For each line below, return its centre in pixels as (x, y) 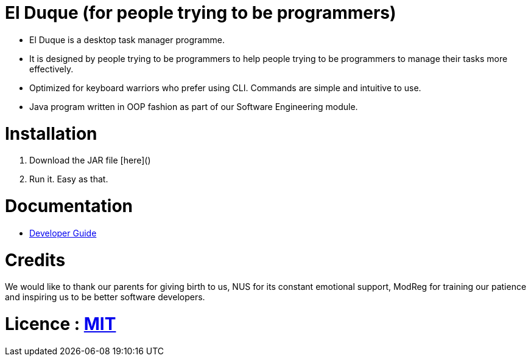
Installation (51, 133)
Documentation (69, 206)
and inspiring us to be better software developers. (105, 297)
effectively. (51, 69)
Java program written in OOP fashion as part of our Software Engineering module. (194, 106)
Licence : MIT (61, 324)
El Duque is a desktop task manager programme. (127, 40)
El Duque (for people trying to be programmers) (201, 13)
